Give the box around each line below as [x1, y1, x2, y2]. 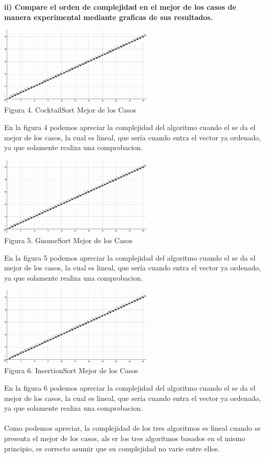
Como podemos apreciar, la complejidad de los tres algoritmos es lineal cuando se [4, 423, 261, 433]
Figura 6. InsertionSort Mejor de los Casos [4, 365, 138, 376]
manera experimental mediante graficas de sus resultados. [4, 11, 213, 22]
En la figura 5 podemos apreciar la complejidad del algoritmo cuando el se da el [4, 252, 256, 263]
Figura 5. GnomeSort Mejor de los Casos [4, 234, 132, 245]
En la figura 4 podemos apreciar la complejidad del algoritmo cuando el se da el [4, 121, 256, 132]
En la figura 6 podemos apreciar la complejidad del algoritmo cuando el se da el [4, 382, 256, 393]
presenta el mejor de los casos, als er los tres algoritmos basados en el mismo [4, 433, 245, 444]
